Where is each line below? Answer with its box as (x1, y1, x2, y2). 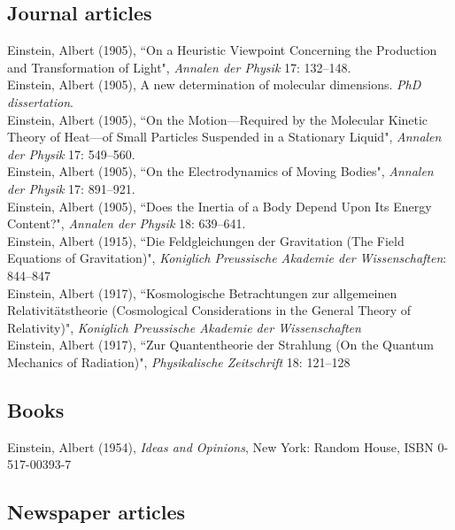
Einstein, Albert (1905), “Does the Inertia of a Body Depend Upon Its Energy (7, 196, 432, 215)
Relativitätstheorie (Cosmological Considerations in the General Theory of (7, 301, 412, 319)
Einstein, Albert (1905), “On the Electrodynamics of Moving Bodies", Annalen (7, 162, 434, 181)
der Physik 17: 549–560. (7, 144, 135, 163)
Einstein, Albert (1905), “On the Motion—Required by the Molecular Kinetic (7, 110, 428, 128)
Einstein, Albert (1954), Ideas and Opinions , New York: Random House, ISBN (7, 437, 434, 456)
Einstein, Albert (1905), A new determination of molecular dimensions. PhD (7, 75, 421, 94)
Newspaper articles (7, 498, 186, 526)
